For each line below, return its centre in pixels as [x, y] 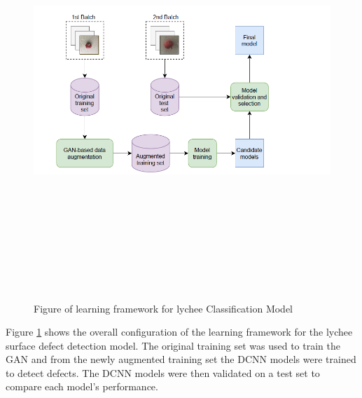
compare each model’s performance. [82, 386]
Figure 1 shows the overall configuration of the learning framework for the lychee [179, 332]
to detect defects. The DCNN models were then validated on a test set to [163, 372]
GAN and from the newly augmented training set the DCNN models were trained [181, 359]
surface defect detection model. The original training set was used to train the [173, 345]
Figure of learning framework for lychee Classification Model [163, 308]
